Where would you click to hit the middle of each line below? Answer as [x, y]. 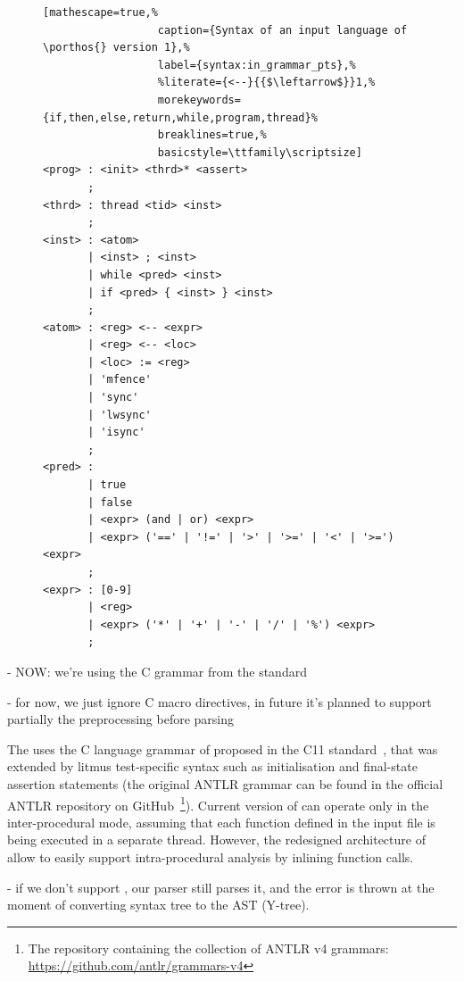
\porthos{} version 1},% [116, 48]
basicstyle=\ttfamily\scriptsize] [260, 152]
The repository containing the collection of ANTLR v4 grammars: [208, 948]
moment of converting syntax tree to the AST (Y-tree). [158, 905]
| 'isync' [116, 432]
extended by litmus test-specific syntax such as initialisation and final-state [212, 766]
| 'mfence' [120, 380]
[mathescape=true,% [100, 12]
